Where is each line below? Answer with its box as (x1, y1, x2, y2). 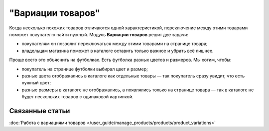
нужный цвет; (21, 80, 51, 86)
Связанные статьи (9, 107, 70, 115)
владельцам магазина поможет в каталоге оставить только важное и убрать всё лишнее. (21, 48, 214, 54)
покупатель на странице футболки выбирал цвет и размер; (21, 66, 148, 72)
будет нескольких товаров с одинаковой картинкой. (21, 94, 134, 100)
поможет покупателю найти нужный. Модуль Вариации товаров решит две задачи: (9, 31, 189, 37)
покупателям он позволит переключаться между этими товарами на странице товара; (21, 41, 208, 47)
